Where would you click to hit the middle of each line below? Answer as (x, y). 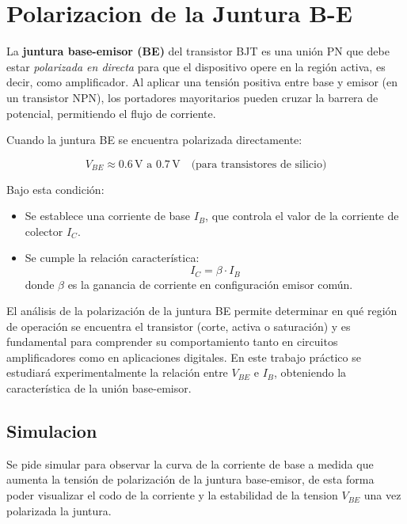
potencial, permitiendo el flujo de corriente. (111, 113)
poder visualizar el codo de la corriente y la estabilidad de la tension (172, 495)
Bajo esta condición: (55, 189)
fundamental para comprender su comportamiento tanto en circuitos (172, 342)
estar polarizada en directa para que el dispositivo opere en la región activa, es (196, 66)
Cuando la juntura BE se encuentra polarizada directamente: (154, 140)
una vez (382, 495)
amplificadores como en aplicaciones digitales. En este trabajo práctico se (184, 357)
